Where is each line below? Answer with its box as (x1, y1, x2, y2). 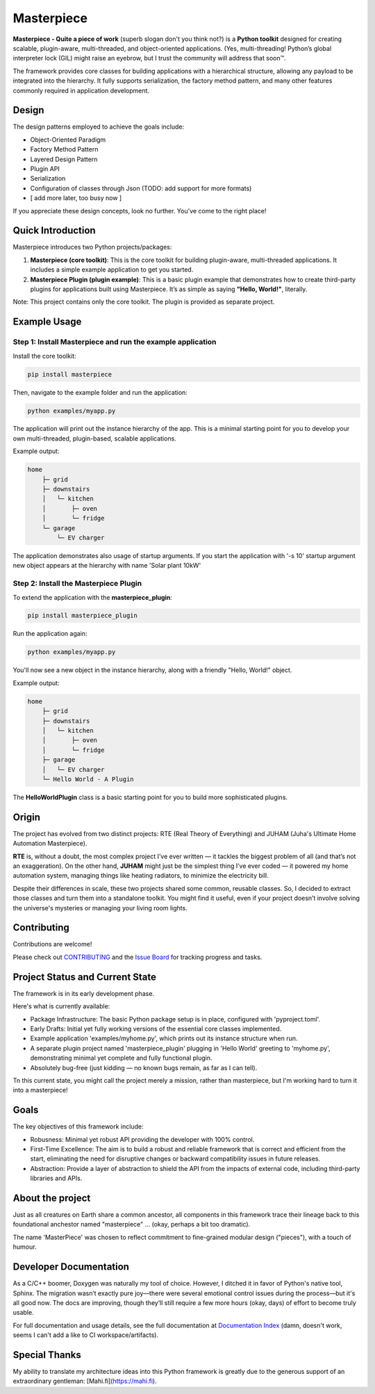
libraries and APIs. (30, 1174, 83, 1183)
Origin (12, 811, 41, 823)
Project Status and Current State (12, 971, 156, 983)
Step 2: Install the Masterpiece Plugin (12, 579, 142, 589)
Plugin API (30, 164, 60, 173)
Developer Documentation (12, 1261, 130, 1273)
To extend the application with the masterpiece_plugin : (12, 593, 173, 601)
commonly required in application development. (12, 86, 149, 95)
